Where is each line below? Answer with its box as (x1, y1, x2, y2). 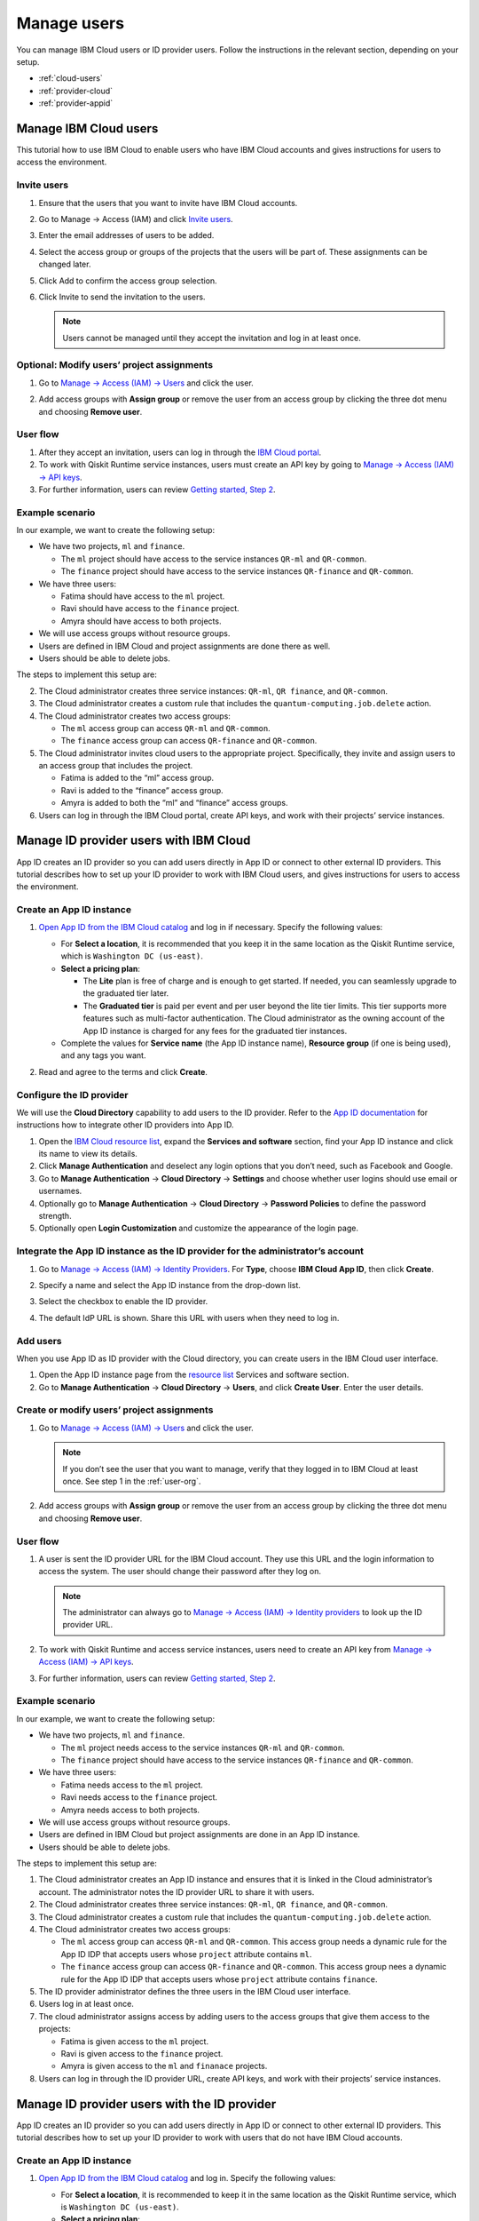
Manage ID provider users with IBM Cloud (16, 833, 251, 848)
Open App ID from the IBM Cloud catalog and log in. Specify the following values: (38, 2173, 336, 2184)
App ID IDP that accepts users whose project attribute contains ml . (60, 1948, 312, 1959)
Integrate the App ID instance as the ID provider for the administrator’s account (16, 1245, 364, 1257)
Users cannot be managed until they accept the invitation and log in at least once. (62, 332, 361, 343)
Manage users (16, 13, 124, 33)
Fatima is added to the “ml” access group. (60, 773, 215, 784)
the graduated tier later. (82, 988, 169, 999)
